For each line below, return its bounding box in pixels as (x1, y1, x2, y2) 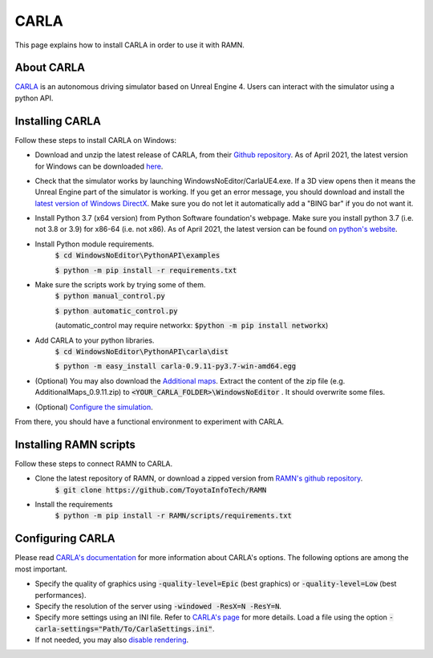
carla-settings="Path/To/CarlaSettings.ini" (34, 624, 213, 633)
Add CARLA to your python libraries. (34, 335, 155, 345)
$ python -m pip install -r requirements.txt (55, 266, 237, 274)
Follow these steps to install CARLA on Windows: (14, 135, 176, 144)
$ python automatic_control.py (55, 306, 178, 315)
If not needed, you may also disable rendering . (34, 635, 189, 645)
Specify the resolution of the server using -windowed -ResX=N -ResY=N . (34, 601, 282, 611)
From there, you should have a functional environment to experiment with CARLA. (14, 416, 285, 426)
